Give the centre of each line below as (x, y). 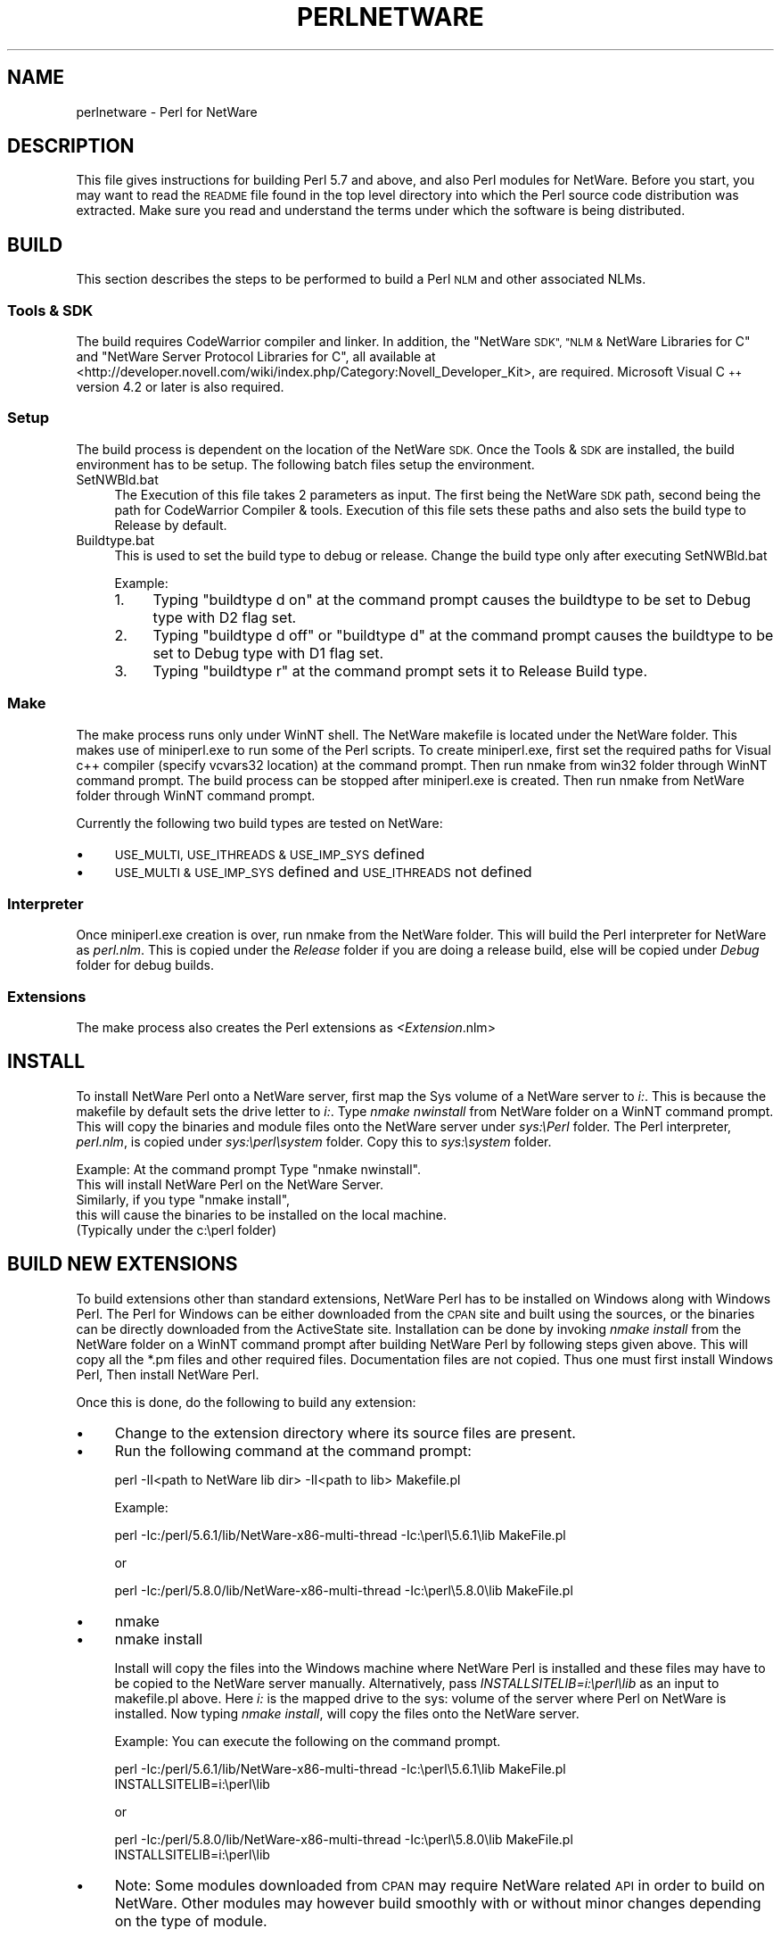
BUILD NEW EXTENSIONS (123, 1264)
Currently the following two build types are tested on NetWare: (259, 823)
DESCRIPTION (71, 146)
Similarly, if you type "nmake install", (183, 1199)
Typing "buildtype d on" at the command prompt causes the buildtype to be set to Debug (452, 599)
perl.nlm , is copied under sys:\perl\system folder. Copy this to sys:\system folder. (314, 1141)
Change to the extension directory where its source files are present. (345, 1432)
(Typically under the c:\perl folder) (177, 1229)
